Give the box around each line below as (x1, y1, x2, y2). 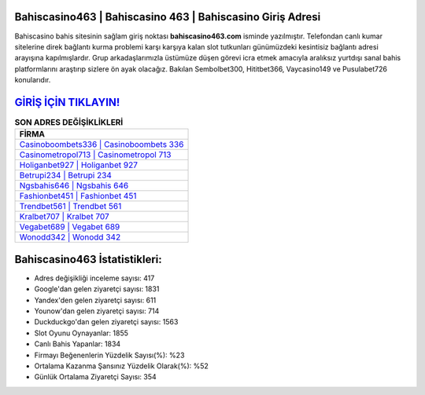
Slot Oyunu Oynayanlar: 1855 (34, 328, 129, 338)
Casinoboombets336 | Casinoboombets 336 (19, 139, 184, 150)
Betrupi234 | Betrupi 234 (19, 170, 112, 181)
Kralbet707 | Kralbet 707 (19, 211, 109, 222)
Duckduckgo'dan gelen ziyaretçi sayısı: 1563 (34, 317, 179, 327)
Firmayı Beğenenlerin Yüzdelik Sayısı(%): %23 (34, 350, 185, 360)
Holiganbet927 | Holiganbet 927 (19, 159, 138, 170)
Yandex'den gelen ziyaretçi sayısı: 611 (34, 295, 157, 305)
